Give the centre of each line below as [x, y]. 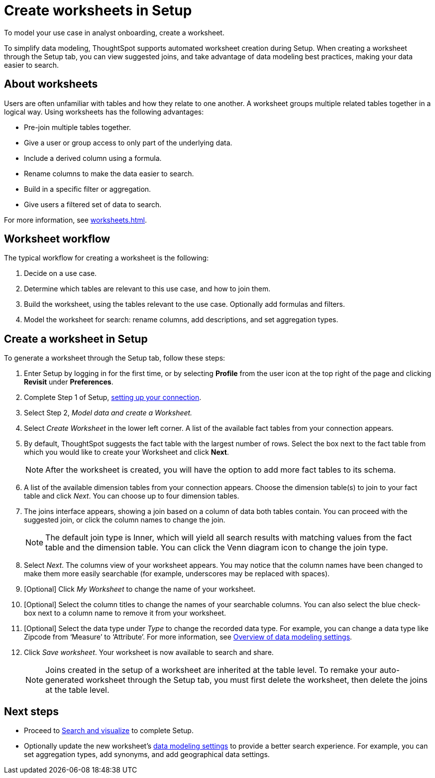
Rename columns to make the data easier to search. [109, 173]
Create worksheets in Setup [98, 10]
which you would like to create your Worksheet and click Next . [126, 452]
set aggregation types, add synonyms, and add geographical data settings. [147, 755]
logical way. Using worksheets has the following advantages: [104, 112]
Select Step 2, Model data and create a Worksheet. [108, 413]
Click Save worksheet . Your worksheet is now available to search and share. [149, 652]
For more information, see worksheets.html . [76, 220]
